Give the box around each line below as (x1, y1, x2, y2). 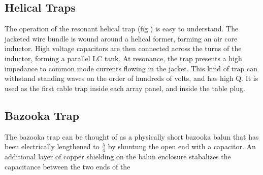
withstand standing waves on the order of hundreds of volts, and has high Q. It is (5, 73, 258, 83)
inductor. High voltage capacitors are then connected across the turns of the (5, 43, 242, 54)
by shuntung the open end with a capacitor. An (108, 141, 256, 152)
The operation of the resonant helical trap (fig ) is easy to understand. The (5, 23, 239, 34)
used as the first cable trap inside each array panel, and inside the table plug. (5, 82, 245, 93)
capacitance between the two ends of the (5, 161, 130, 171)
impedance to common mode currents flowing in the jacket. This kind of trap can (5, 63, 258, 73)
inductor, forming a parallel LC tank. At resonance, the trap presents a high (5, 53, 242, 63)
